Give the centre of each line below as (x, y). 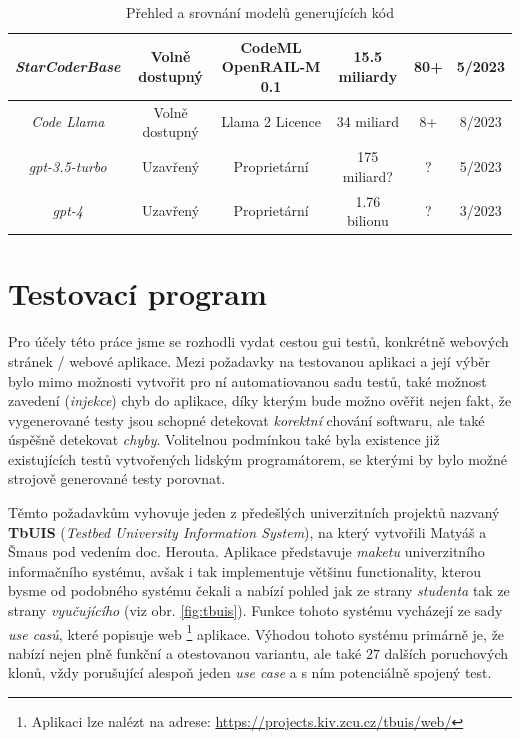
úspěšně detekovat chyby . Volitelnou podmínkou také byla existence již (224, 439)
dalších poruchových (446, 652)
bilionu (368, 220)
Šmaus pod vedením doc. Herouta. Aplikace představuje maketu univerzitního (246, 551)
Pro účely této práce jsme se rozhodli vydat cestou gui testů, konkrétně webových (258, 341)
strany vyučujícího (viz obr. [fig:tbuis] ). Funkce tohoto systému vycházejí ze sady (255, 610)
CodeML (271, 46)
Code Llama (68, 121)
